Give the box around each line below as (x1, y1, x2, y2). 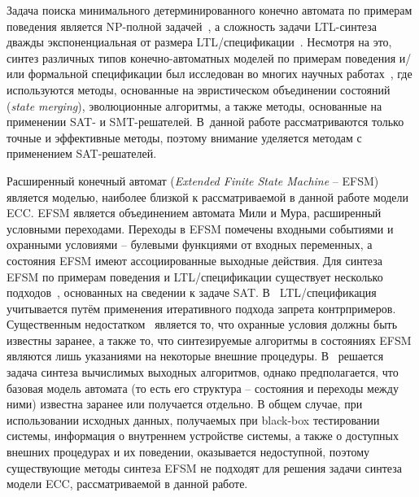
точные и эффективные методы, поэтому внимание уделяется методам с (7, 129, 362, 146)
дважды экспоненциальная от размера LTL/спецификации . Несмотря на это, (7, 33, 392, 50)
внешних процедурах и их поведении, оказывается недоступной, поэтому (7, 443, 370, 460)
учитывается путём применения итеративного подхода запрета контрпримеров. (7, 299, 396, 316)
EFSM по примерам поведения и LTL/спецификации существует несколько (7, 268, 383, 285)
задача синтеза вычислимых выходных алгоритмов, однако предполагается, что (7, 364, 399, 381)
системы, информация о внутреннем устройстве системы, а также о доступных (7, 427, 399, 444)
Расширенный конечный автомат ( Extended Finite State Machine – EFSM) (7, 172, 379, 189)
